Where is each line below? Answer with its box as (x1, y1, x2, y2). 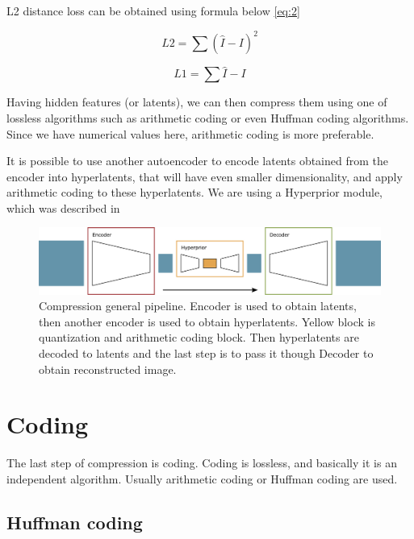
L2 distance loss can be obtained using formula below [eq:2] (6, 2, 300, 19)
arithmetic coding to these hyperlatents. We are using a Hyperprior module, (6, 184, 383, 201)
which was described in (6, 199, 120, 216)
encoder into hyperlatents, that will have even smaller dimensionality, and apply (6, 168, 403, 185)
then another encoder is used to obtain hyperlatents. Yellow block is (39, 313, 375, 330)
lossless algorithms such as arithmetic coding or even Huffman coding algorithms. (6, 109, 409, 126)
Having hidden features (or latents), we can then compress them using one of (6, 93, 387, 110)
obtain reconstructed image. (39, 360, 177, 377)
